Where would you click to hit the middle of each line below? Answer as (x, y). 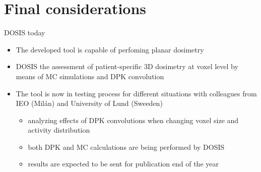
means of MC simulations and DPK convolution (90, 76)
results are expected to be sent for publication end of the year (123, 164)
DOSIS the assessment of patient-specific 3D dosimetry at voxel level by (127, 66)
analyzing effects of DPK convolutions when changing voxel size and (133, 120)
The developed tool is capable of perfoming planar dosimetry (110, 49)
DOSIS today (25, 33)
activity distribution (59, 130)
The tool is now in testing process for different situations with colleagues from (136, 93)
